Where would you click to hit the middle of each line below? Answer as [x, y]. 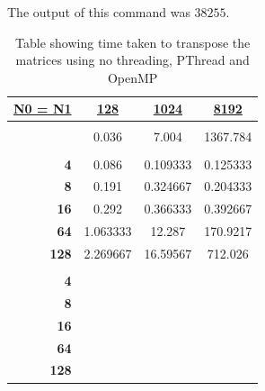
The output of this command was [99, 12]
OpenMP [132, 77]
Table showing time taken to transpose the [133, 42]
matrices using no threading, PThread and [132, 60]
